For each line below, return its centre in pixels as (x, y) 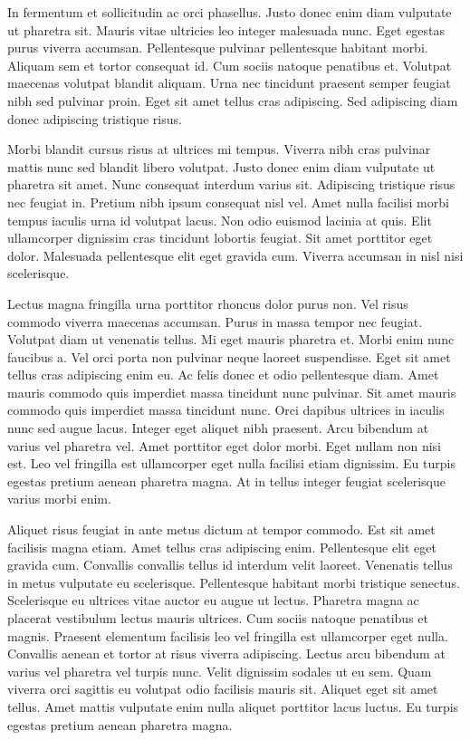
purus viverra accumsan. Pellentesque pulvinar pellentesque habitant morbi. (218, 48)
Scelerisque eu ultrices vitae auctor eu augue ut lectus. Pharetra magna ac (213, 600)
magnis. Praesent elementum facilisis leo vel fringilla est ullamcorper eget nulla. (228, 635)
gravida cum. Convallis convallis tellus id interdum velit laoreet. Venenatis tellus (230, 565)
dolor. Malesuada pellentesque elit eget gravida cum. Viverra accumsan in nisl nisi (235, 255)
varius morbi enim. (59, 499)
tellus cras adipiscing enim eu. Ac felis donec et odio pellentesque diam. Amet (223, 375)
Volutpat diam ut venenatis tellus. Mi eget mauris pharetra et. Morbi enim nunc (231, 339)
